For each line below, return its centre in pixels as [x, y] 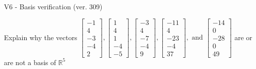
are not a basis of [30, 62]
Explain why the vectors [41, 37]
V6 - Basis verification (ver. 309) [53, 6]
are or [243, 37]
